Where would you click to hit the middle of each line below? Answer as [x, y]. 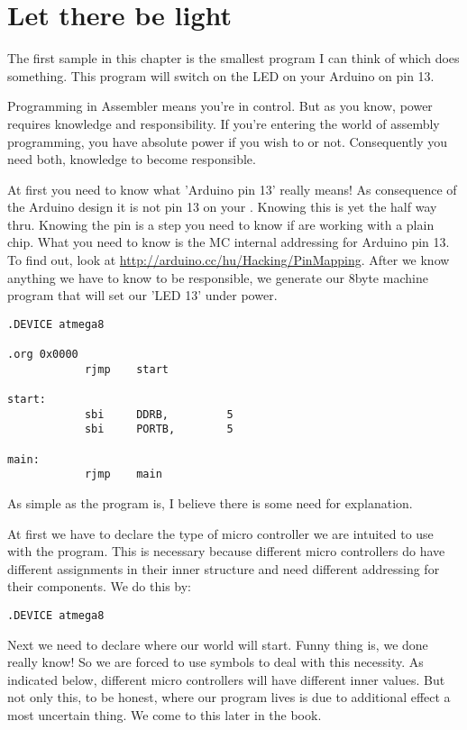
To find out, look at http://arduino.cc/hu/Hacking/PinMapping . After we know [229, 260]
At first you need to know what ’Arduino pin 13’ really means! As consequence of [232, 189]
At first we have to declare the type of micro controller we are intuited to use [220, 533]
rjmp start [126, 369]
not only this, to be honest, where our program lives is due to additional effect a [229, 697]
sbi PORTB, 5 [159, 429]
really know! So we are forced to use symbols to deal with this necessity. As [215, 662]
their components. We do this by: [99, 586]
